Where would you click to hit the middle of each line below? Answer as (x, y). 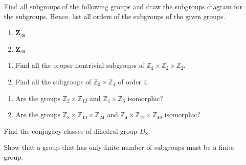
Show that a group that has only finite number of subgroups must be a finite (119, 147)
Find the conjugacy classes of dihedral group (71, 131)
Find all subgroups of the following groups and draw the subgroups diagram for (123, 6)
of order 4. (134, 81)
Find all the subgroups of (53, 81)
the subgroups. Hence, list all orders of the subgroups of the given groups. (115, 16)
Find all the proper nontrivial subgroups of (80, 65)
